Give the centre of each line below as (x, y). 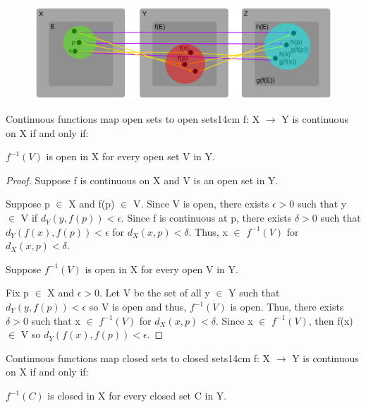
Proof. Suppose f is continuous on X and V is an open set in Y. (142, 180)
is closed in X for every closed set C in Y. (137, 395)
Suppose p (28, 204)
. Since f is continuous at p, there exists (206, 218)
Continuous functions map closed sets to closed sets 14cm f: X (138, 358)
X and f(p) (92, 204)
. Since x (234, 320)
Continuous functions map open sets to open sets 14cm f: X (133, 119)
